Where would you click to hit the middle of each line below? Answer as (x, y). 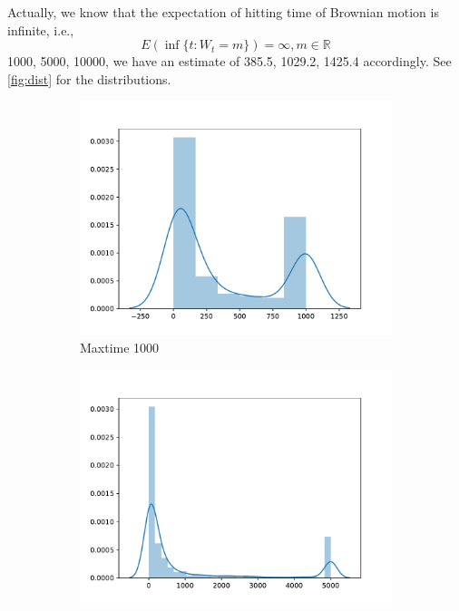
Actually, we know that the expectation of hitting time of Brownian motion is (223, 12)
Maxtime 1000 (120, 347)
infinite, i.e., (41, 29)
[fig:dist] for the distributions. (89, 78)
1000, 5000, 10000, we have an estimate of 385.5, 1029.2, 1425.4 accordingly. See (229, 61)
